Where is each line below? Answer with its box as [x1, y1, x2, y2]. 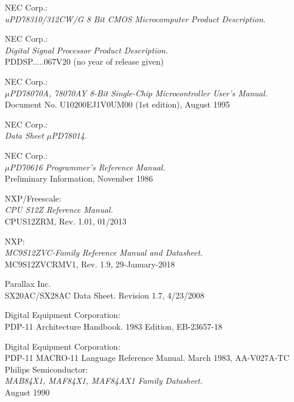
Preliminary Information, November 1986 [5, 172, 153, 185]
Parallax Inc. [5, 277, 51, 290]
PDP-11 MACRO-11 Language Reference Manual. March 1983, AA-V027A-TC [5, 351, 290, 364]
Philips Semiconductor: [5, 363, 88, 375]
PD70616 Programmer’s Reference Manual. [9, 160, 165, 173]
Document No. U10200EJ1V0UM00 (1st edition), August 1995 [5, 98, 230, 110]
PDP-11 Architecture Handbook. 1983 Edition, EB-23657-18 [5, 320, 222, 333]
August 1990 [5, 386, 50, 398]
